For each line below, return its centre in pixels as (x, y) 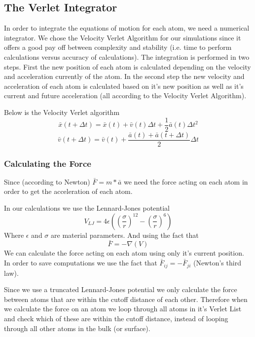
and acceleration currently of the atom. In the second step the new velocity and (124, 76)
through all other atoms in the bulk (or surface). (77, 328)
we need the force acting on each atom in (186, 181)
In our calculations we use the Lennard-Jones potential (87, 208)
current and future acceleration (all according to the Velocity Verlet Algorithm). (125, 95)
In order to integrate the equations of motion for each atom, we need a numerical (127, 28)
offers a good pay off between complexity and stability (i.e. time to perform (118, 47)
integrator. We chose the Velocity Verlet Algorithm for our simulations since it (123, 37)
